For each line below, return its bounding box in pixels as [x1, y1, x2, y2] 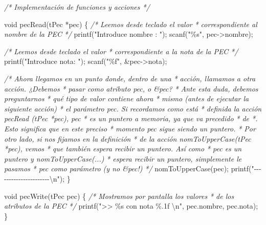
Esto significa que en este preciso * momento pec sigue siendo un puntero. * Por [4, 123, 256, 133]
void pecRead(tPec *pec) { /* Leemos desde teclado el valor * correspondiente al [4, 18, 257, 29]
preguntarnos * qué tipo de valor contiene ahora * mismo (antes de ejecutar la [4, 93, 249, 104]
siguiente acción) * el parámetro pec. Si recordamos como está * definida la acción [4, 103, 262, 114]
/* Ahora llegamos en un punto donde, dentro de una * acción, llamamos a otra [4, 73, 256, 83]
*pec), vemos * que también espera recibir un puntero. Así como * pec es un [4, 143, 242, 154]
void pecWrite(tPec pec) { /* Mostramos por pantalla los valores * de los [4, 190, 234, 201]
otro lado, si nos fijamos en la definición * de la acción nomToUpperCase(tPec [4, 133, 251, 144]
